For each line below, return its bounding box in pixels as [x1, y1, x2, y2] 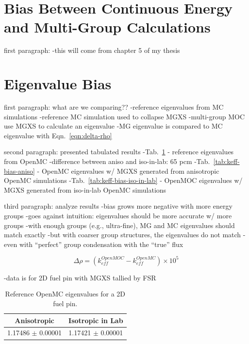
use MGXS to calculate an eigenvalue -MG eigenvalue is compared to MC [4, 121, 223, 131]
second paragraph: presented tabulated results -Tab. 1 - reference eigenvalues [4, 147, 234, 157]
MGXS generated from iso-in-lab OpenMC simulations [4, 184, 166, 195]
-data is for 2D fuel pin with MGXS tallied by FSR [4, 272, 156, 282]
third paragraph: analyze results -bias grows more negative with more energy [4, 201, 232, 211]
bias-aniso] [4, 165, 35, 176]
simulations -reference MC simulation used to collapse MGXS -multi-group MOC [4, 111, 245, 121]
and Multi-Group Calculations [4, 17, 211, 37]
